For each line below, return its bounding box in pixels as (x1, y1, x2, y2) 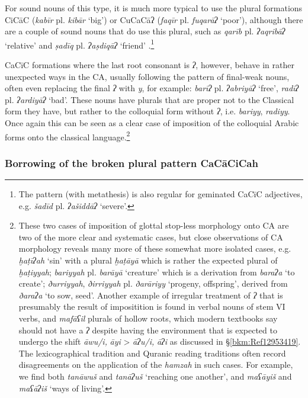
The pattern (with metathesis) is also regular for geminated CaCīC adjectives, (18, 188, 303, 200)
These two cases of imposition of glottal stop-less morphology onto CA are (18, 219, 289, 232)
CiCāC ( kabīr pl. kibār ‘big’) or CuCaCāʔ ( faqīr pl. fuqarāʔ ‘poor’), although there (5, 13, 303, 25)
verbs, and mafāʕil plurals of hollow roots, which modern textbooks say (18, 312, 278, 324)
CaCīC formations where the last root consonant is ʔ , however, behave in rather (5, 59, 294, 71)
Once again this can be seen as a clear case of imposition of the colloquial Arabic (5, 117, 299, 129)
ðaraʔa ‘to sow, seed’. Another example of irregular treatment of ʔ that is (18, 288, 283, 301)
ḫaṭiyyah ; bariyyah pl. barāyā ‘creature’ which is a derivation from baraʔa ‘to (18, 265, 295, 278)
